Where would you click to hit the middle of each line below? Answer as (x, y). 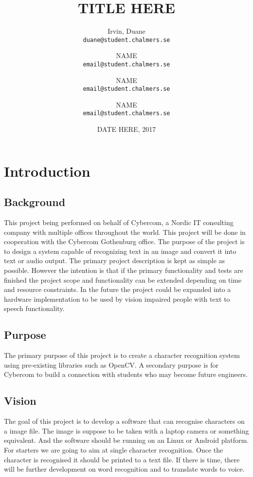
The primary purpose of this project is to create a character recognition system (122, 355)
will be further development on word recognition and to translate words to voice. (124, 469)
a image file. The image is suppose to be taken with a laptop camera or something (126, 430)
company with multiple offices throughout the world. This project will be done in (125, 232)
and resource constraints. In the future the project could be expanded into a (117, 289)
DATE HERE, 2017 (126, 129)
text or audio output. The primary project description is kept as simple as (115, 260)
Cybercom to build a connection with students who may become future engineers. (126, 374)
